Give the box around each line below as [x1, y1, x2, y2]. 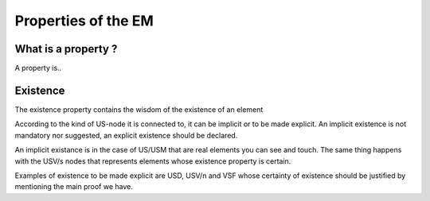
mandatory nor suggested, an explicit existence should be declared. [14, 130, 238, 140]
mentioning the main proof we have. [14, 182, 133, 191]
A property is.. [14, 64, 62, 73]
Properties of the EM [14, 12, 154, 29]
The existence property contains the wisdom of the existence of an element [14, 104, 264, 114]
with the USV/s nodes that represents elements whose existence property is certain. [14, 156, 291, 166]
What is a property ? [14, 42, 118, 56]
